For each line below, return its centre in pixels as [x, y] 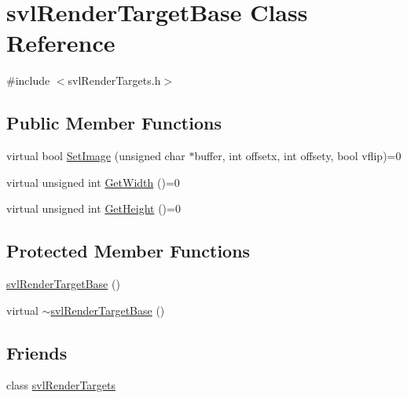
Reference [61, 43]
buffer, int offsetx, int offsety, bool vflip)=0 [298, 156]
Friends [37, 352]
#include [28, 80]
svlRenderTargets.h [114, 80]
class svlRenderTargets [61, 385]
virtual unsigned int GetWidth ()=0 [93, 182]
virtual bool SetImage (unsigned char [96, 156]
